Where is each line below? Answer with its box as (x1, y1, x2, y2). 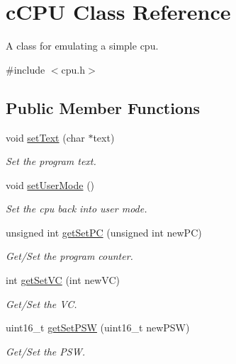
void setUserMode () (6, 177, 95, 192)
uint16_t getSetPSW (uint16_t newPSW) (6, 320, 190, 335)
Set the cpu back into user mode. (6, 201, 147, 216)
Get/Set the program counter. (6, 249, 133, 263)
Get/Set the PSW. (6, 343, 85, 358)
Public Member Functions (6, 96, 200, 118)
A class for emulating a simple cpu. (6, 38, 159, 53)
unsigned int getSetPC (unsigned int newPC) (6, 224, 202, 239)
